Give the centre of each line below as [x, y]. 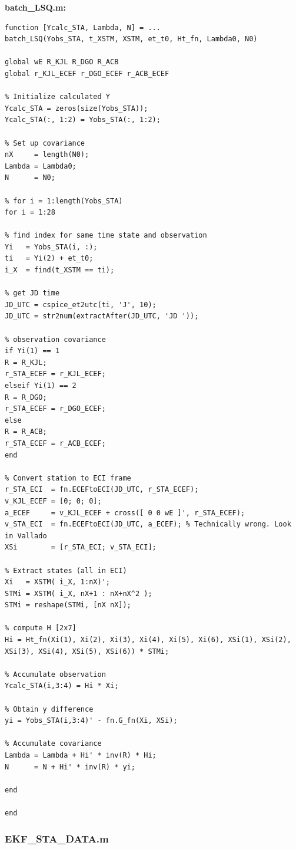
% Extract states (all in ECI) [66, 570]
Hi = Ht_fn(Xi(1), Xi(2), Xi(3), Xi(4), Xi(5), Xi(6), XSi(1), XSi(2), [148, 640]
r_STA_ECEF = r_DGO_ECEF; [55, 409]
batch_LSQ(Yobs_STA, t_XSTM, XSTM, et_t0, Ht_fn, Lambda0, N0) [131, 39]
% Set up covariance [45, 143]
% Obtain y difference [49, 709]
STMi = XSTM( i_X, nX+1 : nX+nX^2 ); [79, 593]
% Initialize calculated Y [57, 97]
